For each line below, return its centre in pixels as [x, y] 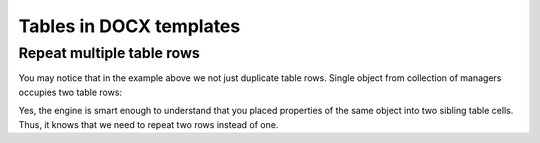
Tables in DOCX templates [129, 26]
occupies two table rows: [70, 92]
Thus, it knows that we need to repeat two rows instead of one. [148, 124]
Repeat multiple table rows [109, 53]
